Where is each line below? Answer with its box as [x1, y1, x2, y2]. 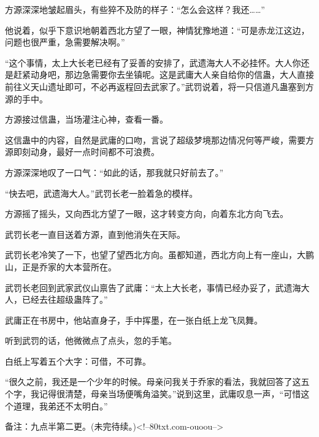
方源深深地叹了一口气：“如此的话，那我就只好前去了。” [5, 165, 224, 178]
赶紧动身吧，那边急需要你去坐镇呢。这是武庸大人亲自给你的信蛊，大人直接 [13, 68, 314, 81]
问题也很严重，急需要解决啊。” [5, 36, 125, 48]
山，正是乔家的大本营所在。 [5, 260, 117, 273]
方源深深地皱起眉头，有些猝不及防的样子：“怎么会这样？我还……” [5, 3, 265, 15]
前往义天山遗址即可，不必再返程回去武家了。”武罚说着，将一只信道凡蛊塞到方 [5, 80, 314, 93]
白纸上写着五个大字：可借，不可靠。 [5, 354, 151, 367]
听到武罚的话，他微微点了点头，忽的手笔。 [5, 334, 177, 347]
